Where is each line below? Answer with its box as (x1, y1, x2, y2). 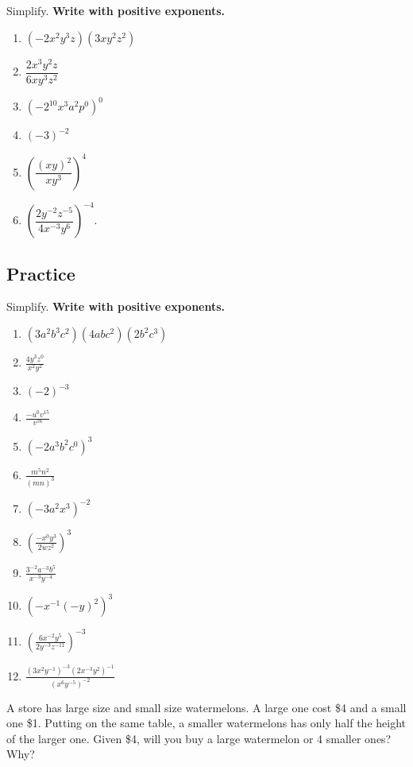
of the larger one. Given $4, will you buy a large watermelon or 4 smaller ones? (6, 730, 392, 746)
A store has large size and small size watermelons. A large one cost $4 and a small (6, 699, 407, 715)
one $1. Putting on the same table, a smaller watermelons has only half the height (6, 715, 407, 731)
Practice (6, 261, 75, 285)
